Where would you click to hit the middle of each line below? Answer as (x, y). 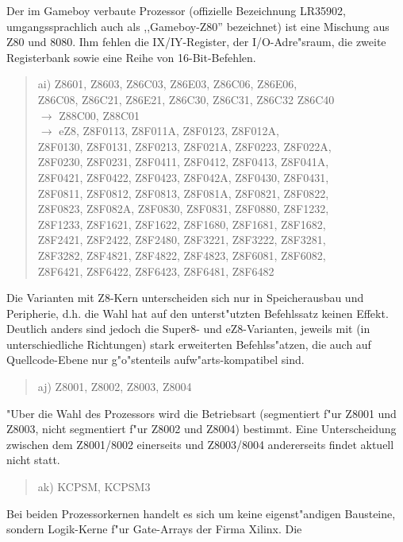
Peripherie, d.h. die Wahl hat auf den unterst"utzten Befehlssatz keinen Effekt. (198, 313)
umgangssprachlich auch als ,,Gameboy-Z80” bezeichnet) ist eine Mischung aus (198, 26)
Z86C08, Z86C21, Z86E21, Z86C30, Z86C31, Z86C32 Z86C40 (186, 99)
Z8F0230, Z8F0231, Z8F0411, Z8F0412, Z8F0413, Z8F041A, (183, 162)
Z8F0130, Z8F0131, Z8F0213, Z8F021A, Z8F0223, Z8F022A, (184, 146)
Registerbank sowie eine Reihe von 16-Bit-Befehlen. (131, 57)
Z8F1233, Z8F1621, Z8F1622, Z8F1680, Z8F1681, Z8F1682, (182, 224)
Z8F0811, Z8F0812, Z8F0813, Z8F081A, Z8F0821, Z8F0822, (183, 193)
